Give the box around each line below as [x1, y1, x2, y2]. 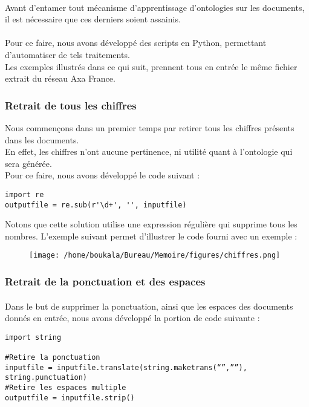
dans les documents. [5, 133, 79, 146]
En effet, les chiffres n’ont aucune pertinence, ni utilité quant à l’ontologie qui [5, 145, 293, 158]
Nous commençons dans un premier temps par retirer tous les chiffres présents [5, 121, 294, 134]
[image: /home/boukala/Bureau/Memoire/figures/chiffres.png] [29, 251, 281, 260]
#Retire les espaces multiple [5, 383, 126, 392]
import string [5, 333, 62, 342]
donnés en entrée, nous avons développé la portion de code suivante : [5, 311, 260, 324]
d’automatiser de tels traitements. [5, 48, 130, 60]
